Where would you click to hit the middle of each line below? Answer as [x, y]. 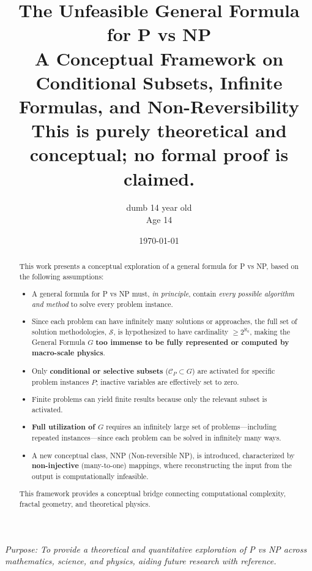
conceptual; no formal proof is [159, 154]
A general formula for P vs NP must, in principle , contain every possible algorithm [163, 294]
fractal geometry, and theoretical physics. [85, 504]
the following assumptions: [61, 276]
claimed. [159, 178]
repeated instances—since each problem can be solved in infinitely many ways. [157, 437]
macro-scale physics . [69, 353]
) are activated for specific [234, 370]
